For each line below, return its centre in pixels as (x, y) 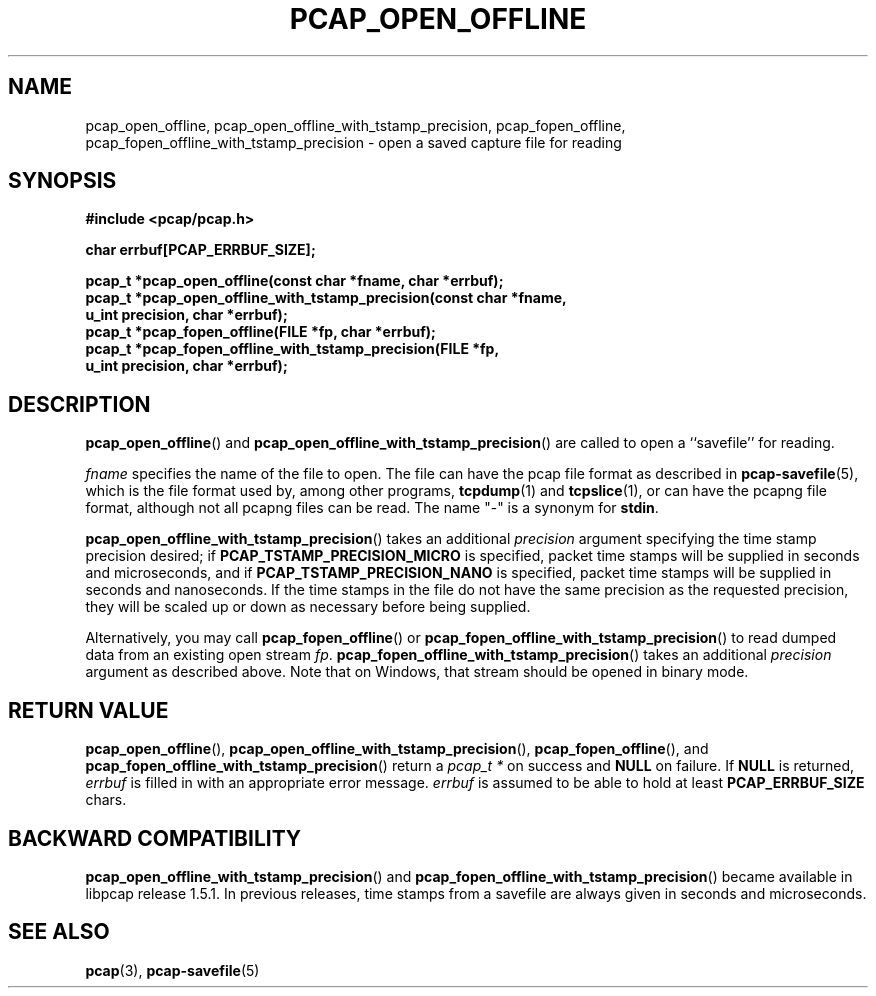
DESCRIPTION (79, 404)
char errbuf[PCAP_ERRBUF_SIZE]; (200, 250)
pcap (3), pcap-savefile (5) (172, 970)
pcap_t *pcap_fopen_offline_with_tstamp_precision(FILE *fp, (292, 349)
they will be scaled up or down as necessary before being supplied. (308, 607)
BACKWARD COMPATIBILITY (155, 838)
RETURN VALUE (88, 710)
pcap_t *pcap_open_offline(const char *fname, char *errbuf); (294, 281)
